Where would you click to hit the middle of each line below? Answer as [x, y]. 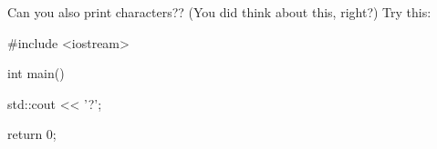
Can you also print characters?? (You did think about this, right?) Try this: [219, 12]
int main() [36, 73]
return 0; [32, 134]
